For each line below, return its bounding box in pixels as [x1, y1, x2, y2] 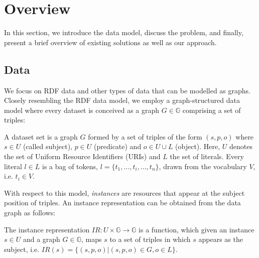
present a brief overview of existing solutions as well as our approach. [4, 37, 217, 47]
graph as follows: [4, 207, 56, 218]
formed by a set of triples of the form [88, 131, 202, 142]
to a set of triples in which [109, 234, 191, 244]
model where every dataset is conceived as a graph [4, 104, 160, 115]
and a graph [23, 234, 60, 244]
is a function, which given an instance [139, 224, 254, 234]
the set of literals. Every [170, 151, 244, 162]
